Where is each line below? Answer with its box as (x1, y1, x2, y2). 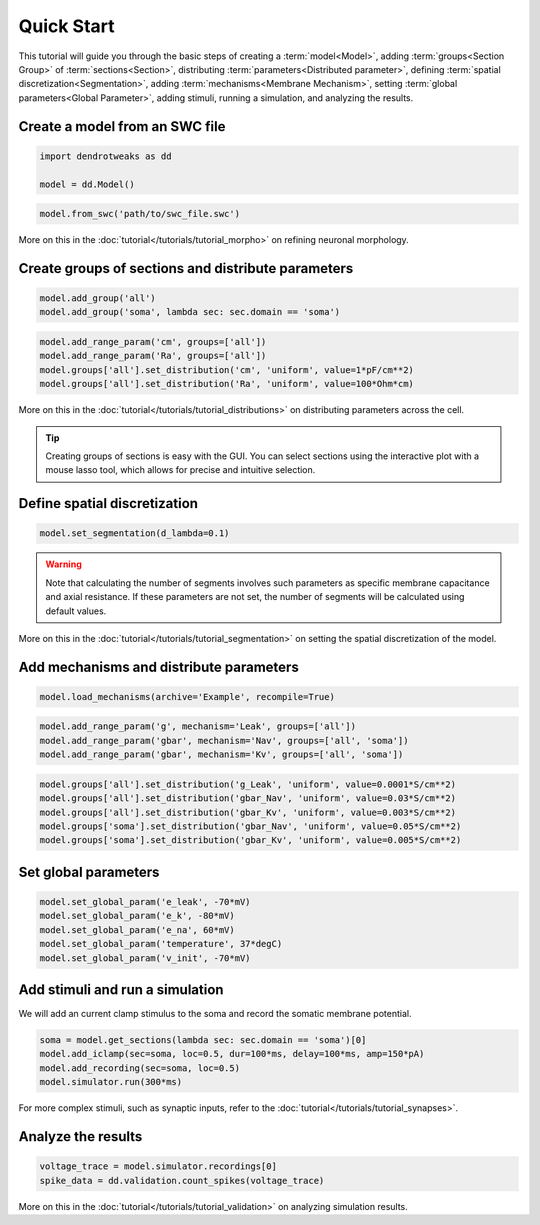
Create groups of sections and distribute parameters (18, 260, 354, 277)
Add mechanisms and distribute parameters (18, 658, 299, 675)
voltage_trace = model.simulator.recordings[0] (39, 1161, 277, 1172)
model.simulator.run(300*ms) (39, 1076, 183, 1088)
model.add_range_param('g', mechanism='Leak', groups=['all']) (39, 721, 357, 732)
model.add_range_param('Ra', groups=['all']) (39, 350, 267, 362)
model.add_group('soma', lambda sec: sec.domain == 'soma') (39, 306, 341, 318)
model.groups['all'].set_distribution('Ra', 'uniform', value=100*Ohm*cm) (39, 378, 415, 390)
